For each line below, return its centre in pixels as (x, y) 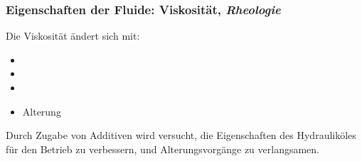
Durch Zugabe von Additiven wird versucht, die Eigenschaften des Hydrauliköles (181, 135)
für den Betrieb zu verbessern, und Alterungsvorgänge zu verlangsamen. (163, 149)
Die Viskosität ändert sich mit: (73, 36)
